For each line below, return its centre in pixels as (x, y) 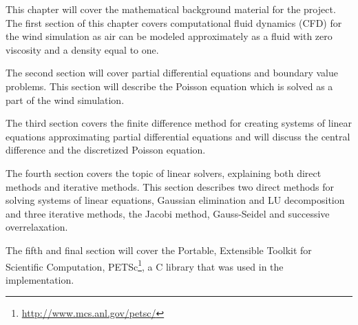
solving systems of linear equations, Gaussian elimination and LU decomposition (175, 200)
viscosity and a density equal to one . (82, 49)
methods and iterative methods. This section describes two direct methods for (170, 186)
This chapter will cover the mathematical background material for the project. (171, 9)
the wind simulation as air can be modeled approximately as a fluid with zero (169, 36)
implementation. (40, 279)
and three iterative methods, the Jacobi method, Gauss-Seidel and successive (168, 213)
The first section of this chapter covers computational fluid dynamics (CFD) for (174, 22)
